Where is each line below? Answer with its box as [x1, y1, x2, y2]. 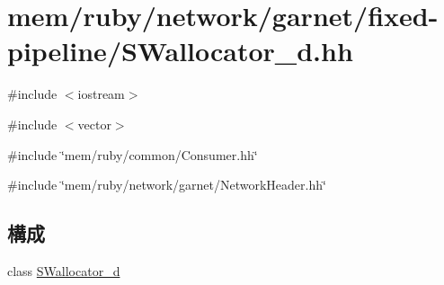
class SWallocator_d [7, 261, 120, 280]
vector [77, 114, 111, 133]
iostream [77, 85, 125, 103]
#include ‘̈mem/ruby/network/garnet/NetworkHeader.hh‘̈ [7, 175, 326, 194]
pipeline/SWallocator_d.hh [7, 32, 353, 69]
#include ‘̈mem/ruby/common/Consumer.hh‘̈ [7, 145, 258, 164]
